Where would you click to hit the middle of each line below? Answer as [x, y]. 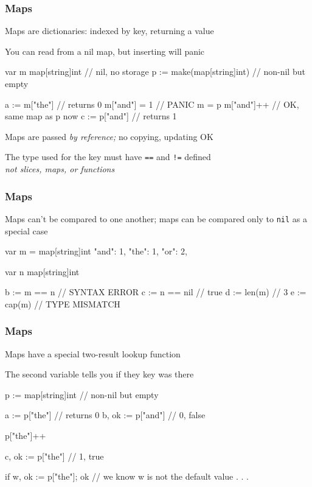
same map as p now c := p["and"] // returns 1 [91, 116]
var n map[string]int [42, 271]
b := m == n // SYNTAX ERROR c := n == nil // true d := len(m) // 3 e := [156, 292]
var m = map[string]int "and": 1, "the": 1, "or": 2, [96, 251]
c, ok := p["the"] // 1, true [54, 456]
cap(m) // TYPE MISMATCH [63, 303]
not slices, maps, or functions [60, 169]
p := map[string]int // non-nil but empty [82, 394]
